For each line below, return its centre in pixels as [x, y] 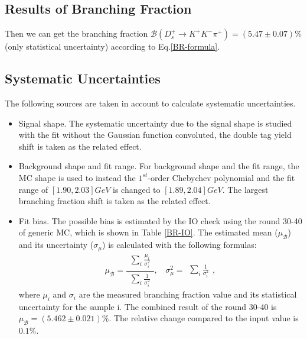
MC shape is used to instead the [77, 177]
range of [33, 189]
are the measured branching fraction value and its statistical [188, 294]
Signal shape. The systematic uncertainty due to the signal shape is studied [155, 123]
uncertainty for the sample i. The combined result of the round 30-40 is [148, 306]
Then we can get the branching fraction [76, 33]
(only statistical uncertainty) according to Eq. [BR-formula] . [112, 46]
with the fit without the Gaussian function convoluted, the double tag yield [155, 135]
